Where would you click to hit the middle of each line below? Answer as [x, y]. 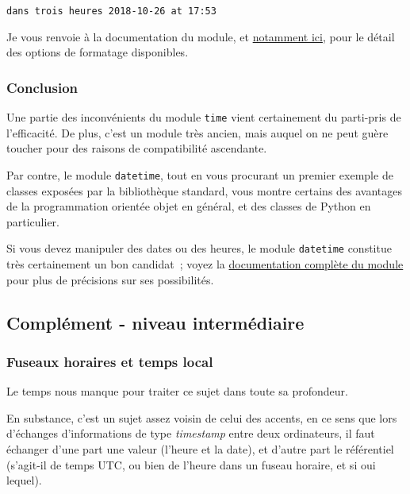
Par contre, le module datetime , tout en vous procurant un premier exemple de [200, 174]
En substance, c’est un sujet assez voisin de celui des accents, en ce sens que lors [202, 417]
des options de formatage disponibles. [98, 52]
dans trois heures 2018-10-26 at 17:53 [111, 11]
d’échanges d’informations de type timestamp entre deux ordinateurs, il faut [191, 433]
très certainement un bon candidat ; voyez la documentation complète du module [205, 264]
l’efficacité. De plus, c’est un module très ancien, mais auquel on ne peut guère [197, 132]
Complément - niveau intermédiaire [155, 322]
